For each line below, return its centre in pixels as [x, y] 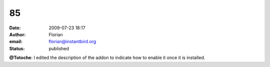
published [59, 48]
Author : [17, 34]
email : [16, 42]
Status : [17, 48]
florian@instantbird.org [72, 42]
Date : [15, 28]
